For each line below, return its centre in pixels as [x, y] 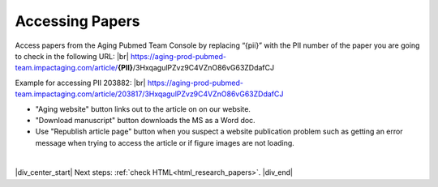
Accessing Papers [78, 21]
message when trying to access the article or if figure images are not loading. [165, 142]
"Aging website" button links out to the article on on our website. [143, 108]
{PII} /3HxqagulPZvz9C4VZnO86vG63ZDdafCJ [196, 68]
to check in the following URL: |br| [72, 56]
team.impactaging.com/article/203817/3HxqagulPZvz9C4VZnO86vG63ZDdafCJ [149, 94]
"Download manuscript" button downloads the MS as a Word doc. [145, 120]
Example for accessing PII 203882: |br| [80, 83]
